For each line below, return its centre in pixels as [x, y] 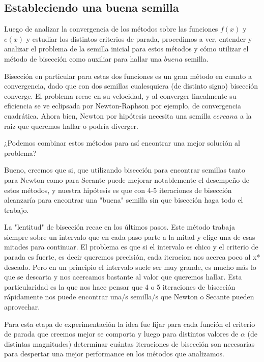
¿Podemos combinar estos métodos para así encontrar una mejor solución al [122, 143]
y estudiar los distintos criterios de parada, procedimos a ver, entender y [139, 38]
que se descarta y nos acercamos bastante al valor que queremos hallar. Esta [123, 277]
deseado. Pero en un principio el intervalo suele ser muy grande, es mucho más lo [130, 267]
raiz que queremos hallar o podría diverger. [71, 126]
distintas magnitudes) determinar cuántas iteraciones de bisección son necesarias [129, 343]
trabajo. [17, 210]
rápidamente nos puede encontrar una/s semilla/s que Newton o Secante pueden [129, 297]
